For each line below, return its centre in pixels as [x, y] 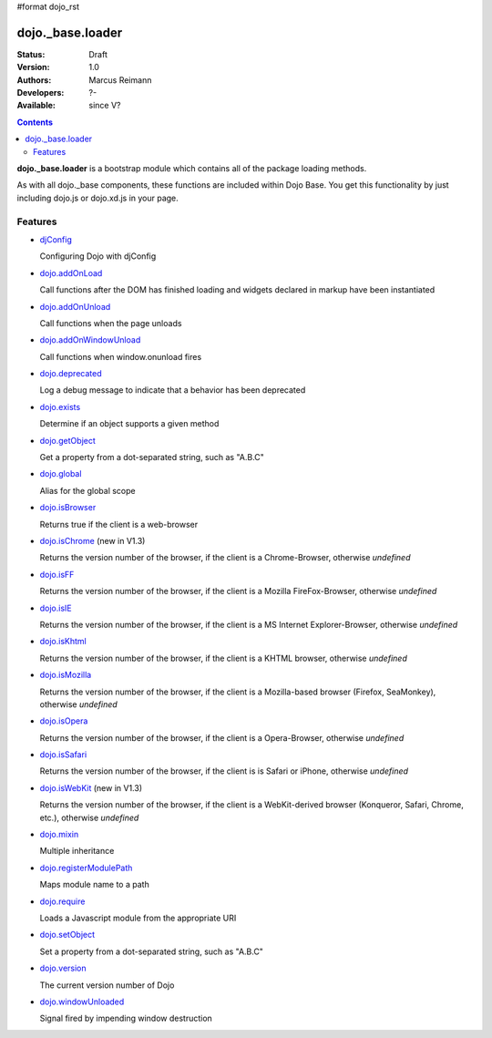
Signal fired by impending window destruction [126, 1018]
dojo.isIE [56, 608]
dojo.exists [60, 406]
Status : [31, 54]
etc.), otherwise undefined [89, 817]
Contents [35, 122]
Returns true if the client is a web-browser [119, 524]
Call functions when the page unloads [111, 323]
